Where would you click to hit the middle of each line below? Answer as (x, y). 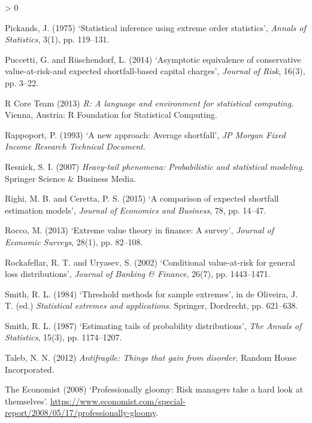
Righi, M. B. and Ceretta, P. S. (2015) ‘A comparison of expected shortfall (142, 198)
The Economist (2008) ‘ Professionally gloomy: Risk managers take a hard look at (154, 389)
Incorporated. (30, 369)
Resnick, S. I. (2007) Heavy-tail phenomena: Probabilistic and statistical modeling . (155, 166)
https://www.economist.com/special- (118, 401)
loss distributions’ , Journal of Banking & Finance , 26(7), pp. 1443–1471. (138, 274)
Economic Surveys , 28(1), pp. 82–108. (74, 241)
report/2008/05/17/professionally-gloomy (80, 413)
